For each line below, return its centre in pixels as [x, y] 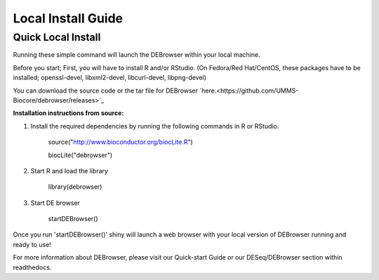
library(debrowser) [75, 187]
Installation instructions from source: [68, 113]
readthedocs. [32, 267]
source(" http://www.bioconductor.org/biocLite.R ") [120, 142]
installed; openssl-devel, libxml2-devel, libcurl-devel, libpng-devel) [110, 78]
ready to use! [32, 244]
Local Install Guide [68, 18]
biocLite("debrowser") [80, 155]
